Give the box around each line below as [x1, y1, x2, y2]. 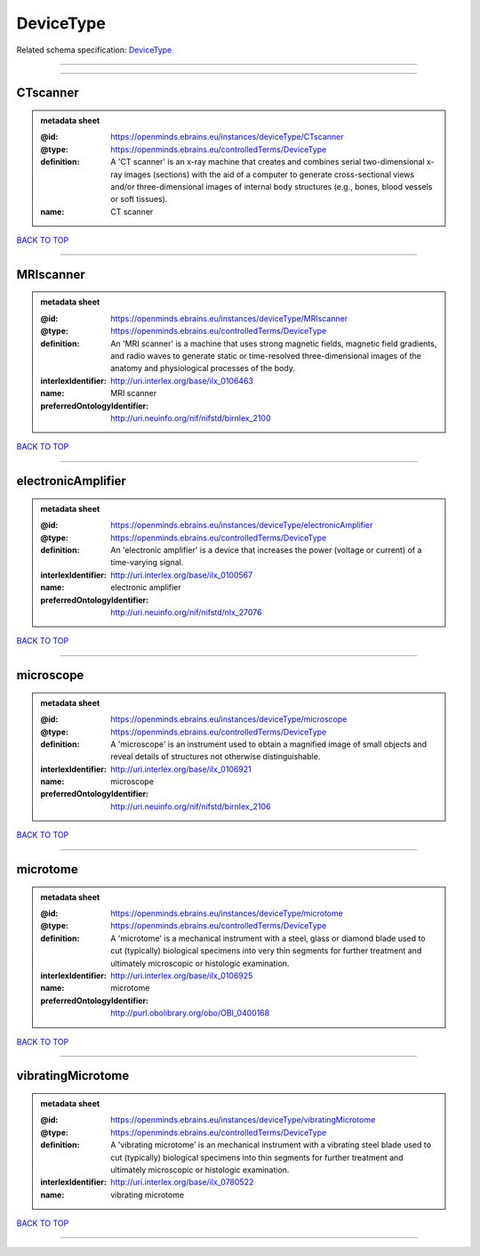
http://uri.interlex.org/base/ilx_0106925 [110, 970, 253, 981]
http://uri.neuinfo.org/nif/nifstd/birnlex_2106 [110, 801, 271, 812]
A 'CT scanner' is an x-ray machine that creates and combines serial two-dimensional [110, 157, 426, 167]
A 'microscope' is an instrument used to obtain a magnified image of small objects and [110, 739, 428, 750]
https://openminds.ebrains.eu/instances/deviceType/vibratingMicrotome [110, 1114, 376, 1125]
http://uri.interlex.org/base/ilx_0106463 [110, 375, 253, 386]
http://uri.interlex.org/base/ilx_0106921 [110, 764, 252, 774]
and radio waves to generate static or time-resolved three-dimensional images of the [110, 351, 421, 361]
